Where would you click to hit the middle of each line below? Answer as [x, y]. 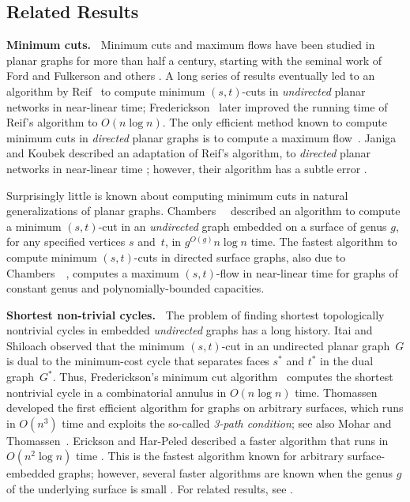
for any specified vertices [66, 242]
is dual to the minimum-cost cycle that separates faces [138, 361]
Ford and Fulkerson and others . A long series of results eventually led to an [191, 75]
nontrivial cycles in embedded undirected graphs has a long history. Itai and [190, 330]
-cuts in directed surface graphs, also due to [240, 257]
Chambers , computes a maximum [93, 272]
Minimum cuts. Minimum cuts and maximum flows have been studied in [191, 45]
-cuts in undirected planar [304, 91]
